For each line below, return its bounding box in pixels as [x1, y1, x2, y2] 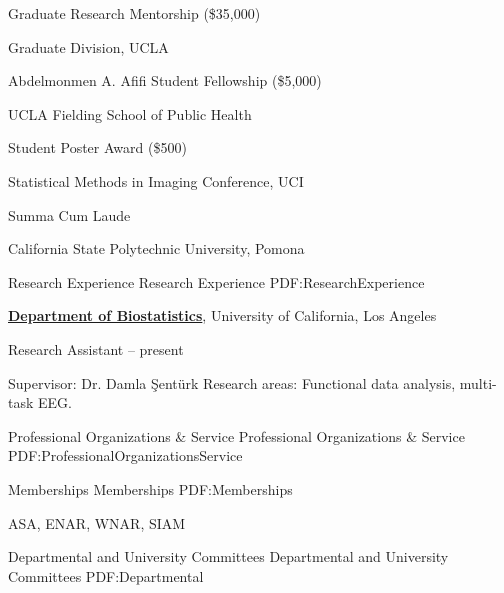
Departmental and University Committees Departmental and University [8, 546, 449, 567]
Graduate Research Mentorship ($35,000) [8, 3, 261, 23]
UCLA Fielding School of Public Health [8, 103, 252, 124]
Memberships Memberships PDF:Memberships [8, 478, 293, 499]
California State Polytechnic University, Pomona [8, 238, 305, 259]
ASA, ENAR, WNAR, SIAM [8, 512, 186, 533]
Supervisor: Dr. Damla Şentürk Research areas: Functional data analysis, [8, 372, 456, 393]
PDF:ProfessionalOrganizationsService [8, 445, 243, 466]
